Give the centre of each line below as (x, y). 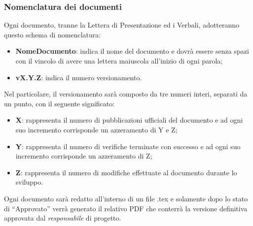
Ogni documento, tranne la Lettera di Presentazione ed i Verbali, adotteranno (122, 25)
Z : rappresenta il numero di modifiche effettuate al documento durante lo (126, 172)
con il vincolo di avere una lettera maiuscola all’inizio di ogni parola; (119, 61)
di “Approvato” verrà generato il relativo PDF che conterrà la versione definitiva (126, 208)
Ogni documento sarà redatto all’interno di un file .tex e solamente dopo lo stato (126, 198)
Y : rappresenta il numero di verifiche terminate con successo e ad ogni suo (128, 146)
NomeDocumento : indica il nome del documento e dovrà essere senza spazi (132, 51)
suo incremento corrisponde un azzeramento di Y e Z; (96, 129)
